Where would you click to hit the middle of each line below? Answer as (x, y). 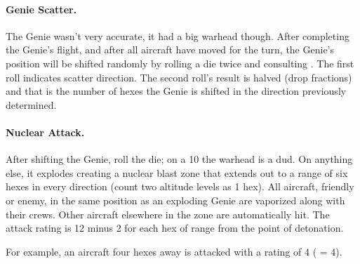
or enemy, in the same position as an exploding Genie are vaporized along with (175, 200)
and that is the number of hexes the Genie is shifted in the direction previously (176, 91)
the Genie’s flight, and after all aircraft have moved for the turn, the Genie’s (170, 49)
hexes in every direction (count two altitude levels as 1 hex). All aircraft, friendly (180, 186)
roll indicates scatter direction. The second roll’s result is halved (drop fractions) (179, 77)
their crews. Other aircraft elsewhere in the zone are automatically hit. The (168, 214)
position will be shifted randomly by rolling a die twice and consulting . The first (180, 63)
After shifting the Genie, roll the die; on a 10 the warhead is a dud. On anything (179, 159)
